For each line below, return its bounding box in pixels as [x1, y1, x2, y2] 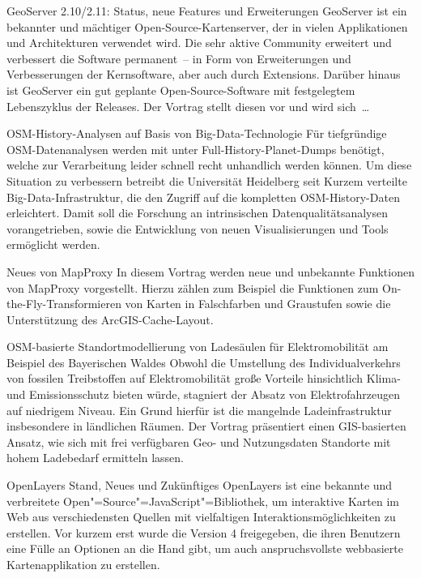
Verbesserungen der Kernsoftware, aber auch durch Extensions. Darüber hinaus [6, 66, 401, 83]
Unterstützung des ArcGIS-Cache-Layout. [6, 310, 214, 328]
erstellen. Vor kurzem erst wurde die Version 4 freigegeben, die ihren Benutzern [6, 524, 401, 541]
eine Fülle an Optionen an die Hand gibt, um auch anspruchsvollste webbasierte [6, 540, 403, 557]
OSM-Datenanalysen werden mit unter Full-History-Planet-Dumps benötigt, [6, 140, 385, 157]
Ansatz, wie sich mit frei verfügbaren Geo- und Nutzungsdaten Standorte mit [6, 433, 391, 450]
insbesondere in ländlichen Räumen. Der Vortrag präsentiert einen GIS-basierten [6, 417, 406, 435]
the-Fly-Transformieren [6, 295, 121, 312]
